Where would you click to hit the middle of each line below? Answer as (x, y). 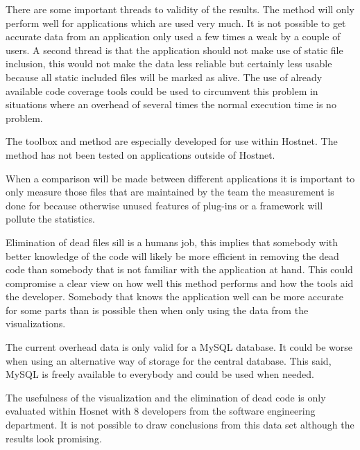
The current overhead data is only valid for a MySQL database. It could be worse (179, 347)
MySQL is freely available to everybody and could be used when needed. (160, 374)
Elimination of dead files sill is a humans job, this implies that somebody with (172, 242)
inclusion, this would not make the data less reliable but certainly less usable (169, 63)
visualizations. (36, 323)
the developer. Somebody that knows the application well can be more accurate (175, 296)
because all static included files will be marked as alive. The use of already (164, 77)
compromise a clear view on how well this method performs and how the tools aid (180, 283)
